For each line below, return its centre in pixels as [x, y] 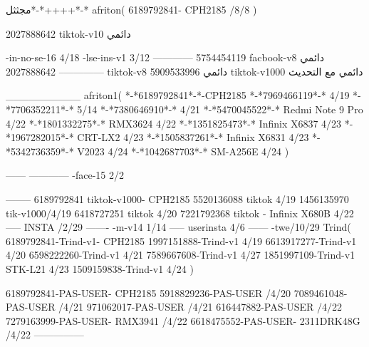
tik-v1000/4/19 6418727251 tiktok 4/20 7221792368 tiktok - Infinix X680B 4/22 [180, 213]
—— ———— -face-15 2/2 [65, 175]
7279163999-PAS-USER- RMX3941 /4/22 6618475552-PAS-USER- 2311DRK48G [183, 320]
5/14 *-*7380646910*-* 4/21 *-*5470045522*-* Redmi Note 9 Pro [220, 109]
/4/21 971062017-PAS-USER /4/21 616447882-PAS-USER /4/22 [200, 307]
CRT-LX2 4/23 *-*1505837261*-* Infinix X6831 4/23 [193, 137]
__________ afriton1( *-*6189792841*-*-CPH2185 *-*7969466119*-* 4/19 [178, 95]
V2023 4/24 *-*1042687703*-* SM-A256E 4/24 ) [183, 151]
